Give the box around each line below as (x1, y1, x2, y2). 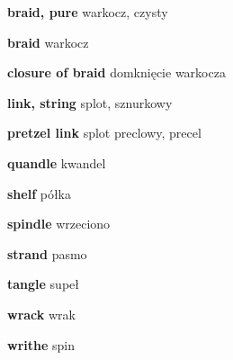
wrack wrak (7, 304, 76, 323)
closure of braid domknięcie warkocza (7, 63, 226, 82)
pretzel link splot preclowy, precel (7, 123, 202, 142)
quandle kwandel (7, 153, 106, 172)
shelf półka (7, 184, 71, 202)
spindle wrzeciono (7, 214, 111, 233)
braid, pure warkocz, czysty (7, 3, 168, 21)
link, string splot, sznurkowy (7, 93, 173, 112)
